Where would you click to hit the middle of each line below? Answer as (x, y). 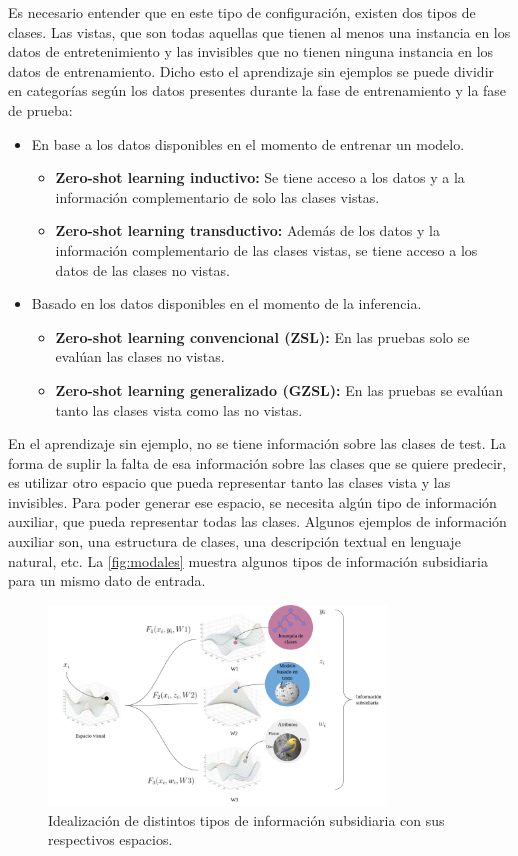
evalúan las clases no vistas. (140, 356)
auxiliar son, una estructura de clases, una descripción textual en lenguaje (234, 541)
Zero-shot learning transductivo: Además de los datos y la (247, 230)
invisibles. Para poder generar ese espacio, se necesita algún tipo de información (252, 501)
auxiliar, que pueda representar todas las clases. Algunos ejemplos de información (257, 521)
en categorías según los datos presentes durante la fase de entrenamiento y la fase (257, 90)
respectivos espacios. (110, 839)
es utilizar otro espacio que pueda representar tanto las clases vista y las (229, 482)
